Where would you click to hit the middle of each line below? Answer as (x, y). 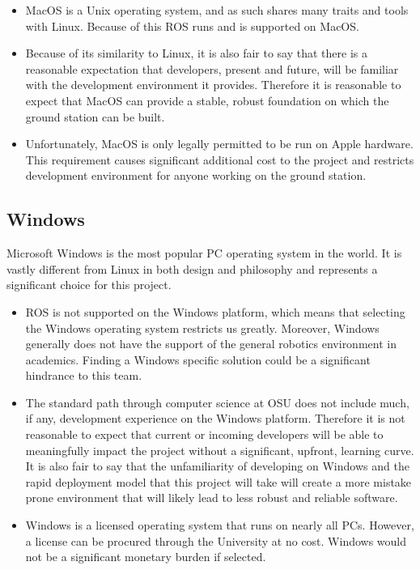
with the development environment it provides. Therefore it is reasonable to (213, 85)
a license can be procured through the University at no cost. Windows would (216, 540)
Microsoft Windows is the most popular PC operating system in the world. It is (204, 253)
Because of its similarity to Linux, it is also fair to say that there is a (196, 53)
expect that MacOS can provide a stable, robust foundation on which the (207, 100)
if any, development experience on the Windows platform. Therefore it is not (215, 418)
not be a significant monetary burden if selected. (146, 557)
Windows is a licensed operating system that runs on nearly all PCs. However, (220, 525)
